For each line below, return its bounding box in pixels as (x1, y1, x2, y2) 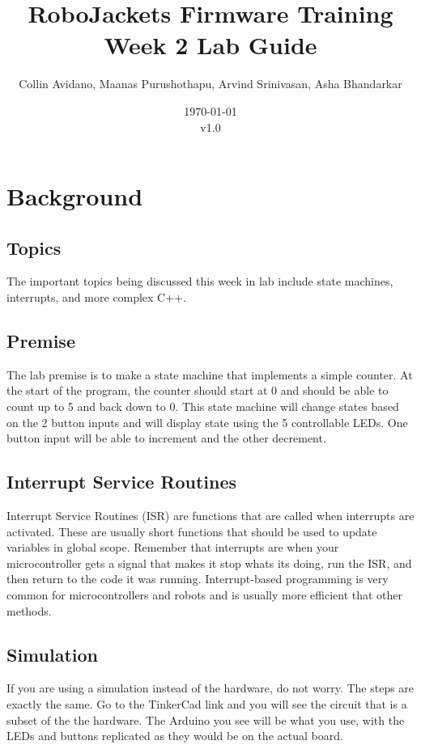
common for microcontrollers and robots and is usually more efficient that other (6, 586, 403, 603)
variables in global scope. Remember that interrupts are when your (6, 539, 339, 556)
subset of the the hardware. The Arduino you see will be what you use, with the (6, 711, 405, 728)
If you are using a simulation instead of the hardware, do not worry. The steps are (6, 679, 415, 696)
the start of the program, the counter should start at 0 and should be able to (6, 382, 389, 399)
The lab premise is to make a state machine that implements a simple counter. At (6, 366, 413, 383)
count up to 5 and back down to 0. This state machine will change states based (6, 398, 399, 415)
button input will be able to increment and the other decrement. (6, 430, 326, 446)
